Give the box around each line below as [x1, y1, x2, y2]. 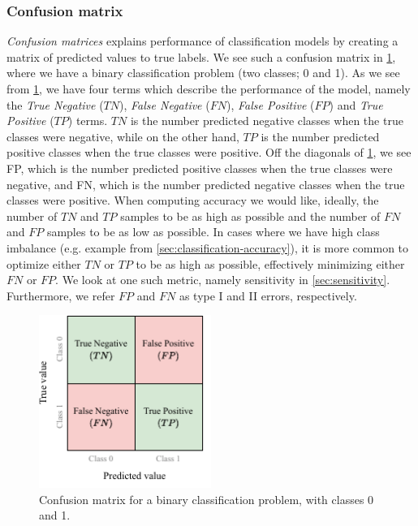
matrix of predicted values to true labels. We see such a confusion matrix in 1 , [6, 48, 396, 65]
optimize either [6, 255, 81, 272]
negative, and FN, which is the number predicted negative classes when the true [6, 175, 405, 192]
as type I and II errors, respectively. [179, 287, 357, 304]
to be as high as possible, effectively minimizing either [136, 255, 405, 272]
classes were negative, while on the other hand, [6, 127, 239, 144]
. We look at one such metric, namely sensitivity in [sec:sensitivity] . [55, 271, 390, 288]
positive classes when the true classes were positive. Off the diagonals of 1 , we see [6, 144, 412, 161]
